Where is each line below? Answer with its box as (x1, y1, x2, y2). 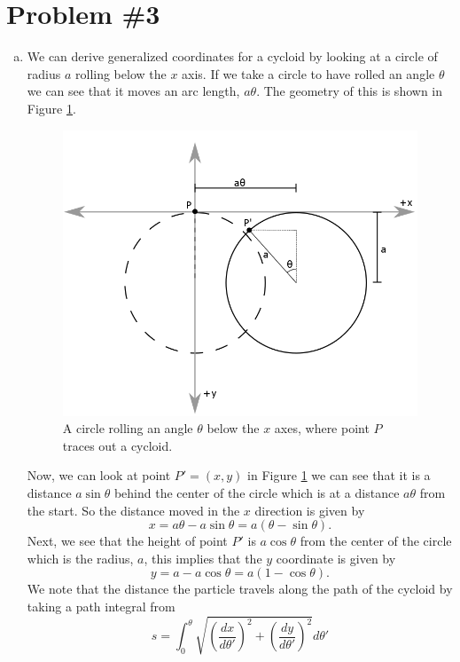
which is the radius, (27, 548, 134, 567)
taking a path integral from (27, 597, 175, 616)
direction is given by (254, 500, 365, 519)
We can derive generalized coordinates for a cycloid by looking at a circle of (27, 47, 438, 66)
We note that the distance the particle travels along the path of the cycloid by (27, 579, 453, 598)
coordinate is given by (276, 548, 396, 567)
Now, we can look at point (27, 466, 171, 485)
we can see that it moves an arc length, (27, 82, 240, 100)
